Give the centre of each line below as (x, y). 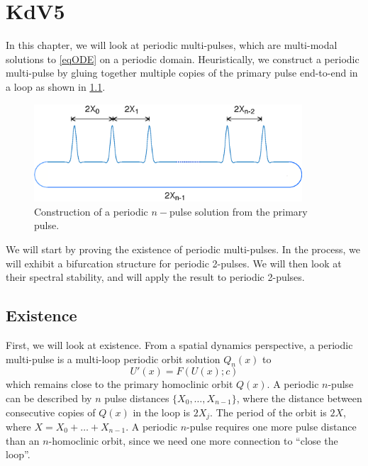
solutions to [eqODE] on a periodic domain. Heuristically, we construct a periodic (183, 59)
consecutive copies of (51, 412)
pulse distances (137, 398)
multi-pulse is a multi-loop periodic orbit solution (113, 359)
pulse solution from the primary (238, 211)
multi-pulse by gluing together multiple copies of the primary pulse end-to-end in (182, 73)
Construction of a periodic (91, 211)
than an (23, 440)
